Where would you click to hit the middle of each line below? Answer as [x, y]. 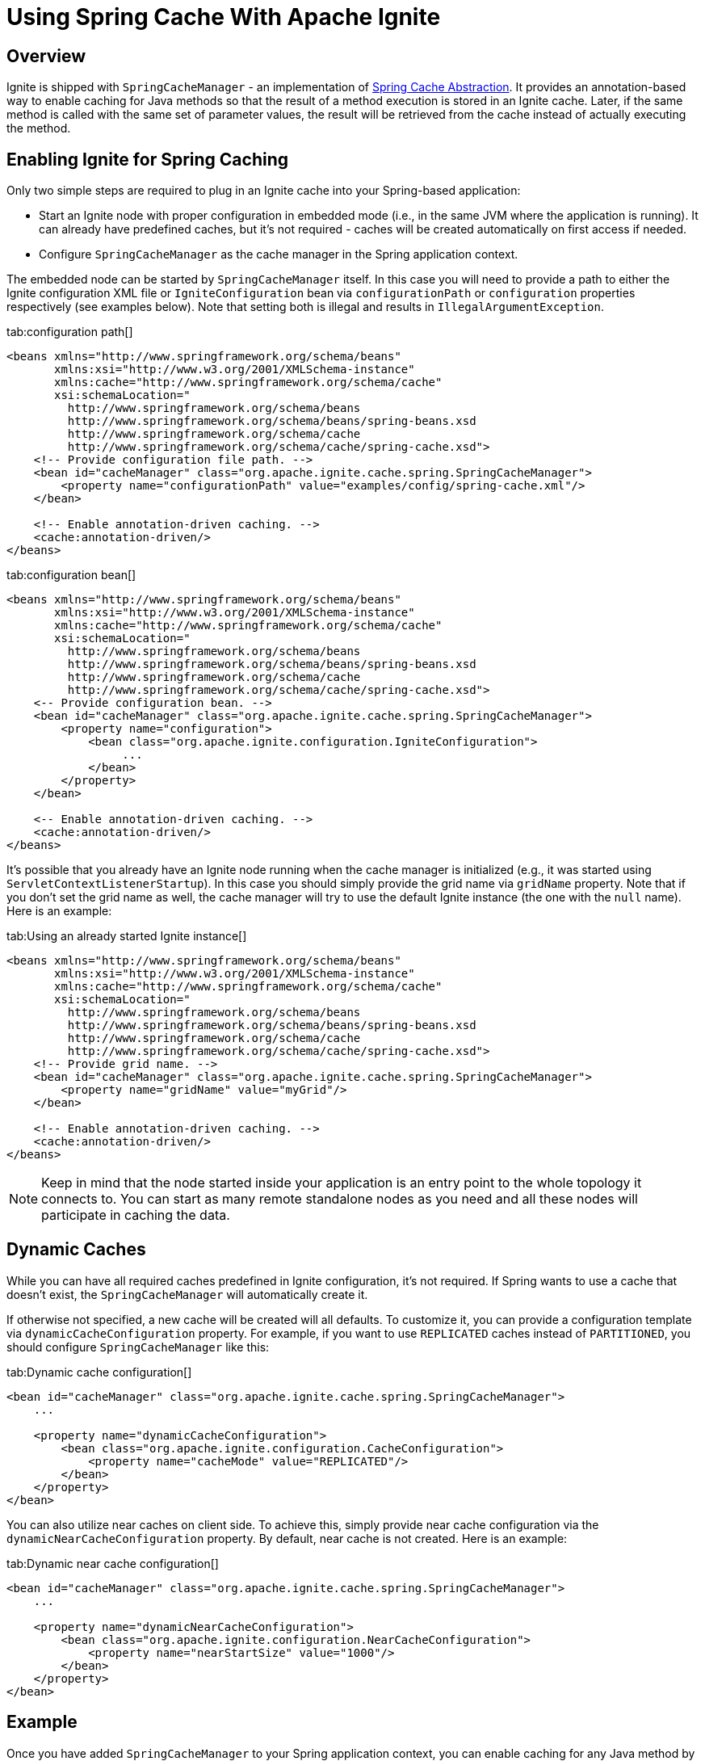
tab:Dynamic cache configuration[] [99, 1372]
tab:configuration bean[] [71, 575]
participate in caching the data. [136, 1215]
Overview [46, 56]
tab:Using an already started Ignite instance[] [127, 936]
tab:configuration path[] [70, 332]
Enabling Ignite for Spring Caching [147, 159]
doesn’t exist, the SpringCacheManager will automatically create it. [187, 1294]
